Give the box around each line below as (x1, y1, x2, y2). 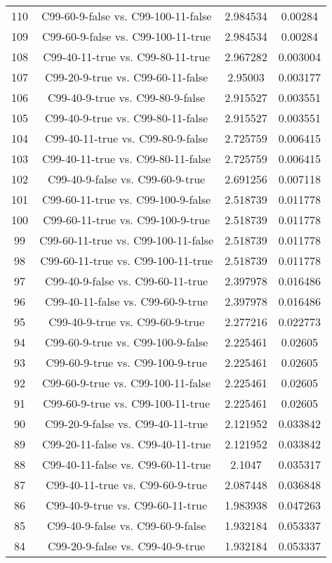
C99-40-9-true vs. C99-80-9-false (48, 89, 206, 105)
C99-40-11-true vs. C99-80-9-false (45, 130, 208, 146)
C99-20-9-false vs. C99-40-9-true (48, 538, 206, 554)
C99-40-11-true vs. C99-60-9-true (46, 477, 208, 493)
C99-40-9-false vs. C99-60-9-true (48, 171, 206, 187)
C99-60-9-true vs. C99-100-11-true (43, 395, 211, 411)
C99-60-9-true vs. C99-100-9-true (46, 354, 208, 370)
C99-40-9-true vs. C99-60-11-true (46, 497, 208, 513)
